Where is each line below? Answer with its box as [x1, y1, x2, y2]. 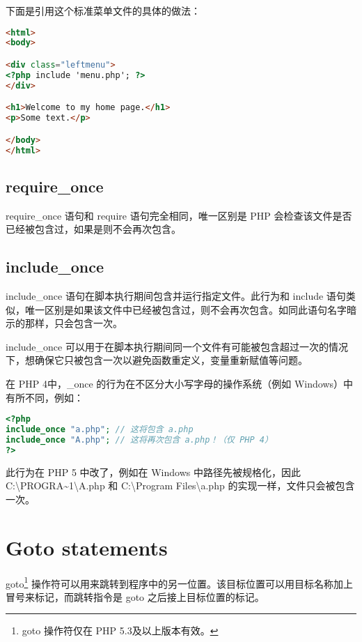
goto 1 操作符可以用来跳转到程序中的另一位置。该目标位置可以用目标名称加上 [6, 574, 353, 590]
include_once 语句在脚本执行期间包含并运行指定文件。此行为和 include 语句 [6, 289, 346, 303]
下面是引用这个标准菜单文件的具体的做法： [6, 3, 200, 17]
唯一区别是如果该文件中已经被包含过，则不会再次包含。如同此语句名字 [24, 302, 347, 316]
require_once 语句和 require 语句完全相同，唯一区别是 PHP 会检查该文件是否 [6, 208, 352, 222]
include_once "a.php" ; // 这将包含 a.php [6, 425, 194, 435]
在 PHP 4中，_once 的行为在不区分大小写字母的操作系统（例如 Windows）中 [6, 376, 354, 390]
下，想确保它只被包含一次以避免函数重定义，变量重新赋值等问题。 [6, 353, 308, 367]
